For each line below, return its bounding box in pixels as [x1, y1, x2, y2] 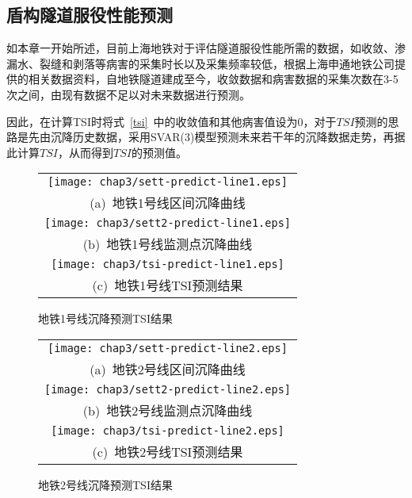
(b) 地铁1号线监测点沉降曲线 [82, 235, 253, 254]
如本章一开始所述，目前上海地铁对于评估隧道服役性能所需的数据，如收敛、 [6, 40, 395, 56]
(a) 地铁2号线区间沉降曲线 [90, 359, 246, 378]
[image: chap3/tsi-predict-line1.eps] [51, 258, 284, 271]
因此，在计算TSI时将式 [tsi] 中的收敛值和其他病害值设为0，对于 [6, 113, 337, 129]
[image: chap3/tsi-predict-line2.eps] [51, 423, 284, 437]
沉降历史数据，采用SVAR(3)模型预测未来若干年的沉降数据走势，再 [50, 128, 395, 145]
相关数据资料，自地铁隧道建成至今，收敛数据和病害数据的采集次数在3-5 [28, 71, 399, 87]
